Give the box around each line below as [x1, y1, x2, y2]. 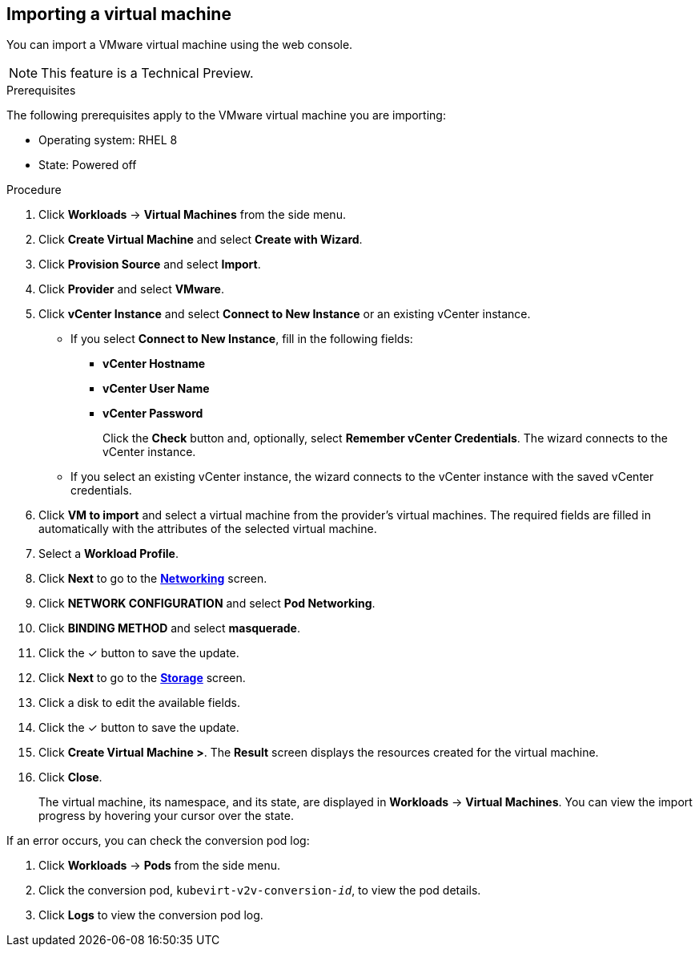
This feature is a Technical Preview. [41, 65, 254, 82]
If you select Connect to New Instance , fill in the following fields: [70, 332, 413, 346]
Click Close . [38, 770, 102, 785]
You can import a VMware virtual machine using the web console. [6, 38, 353, 52]
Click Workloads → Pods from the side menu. [38, 858, 281, 873]
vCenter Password [102, 406, 203, 421]
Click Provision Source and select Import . [38, 257, 261, 272]
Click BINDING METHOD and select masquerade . [38, 621, 300, 636]
